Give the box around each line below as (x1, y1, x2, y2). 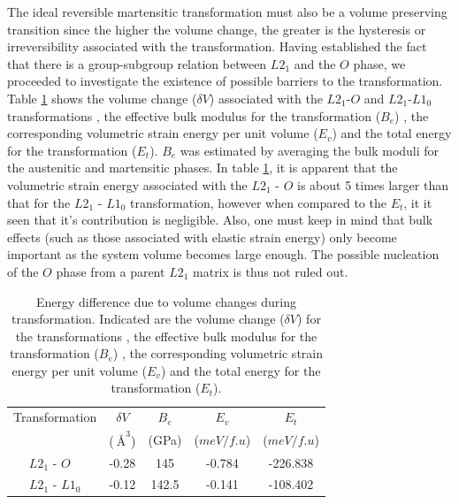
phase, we (353, 54, 406, 73)
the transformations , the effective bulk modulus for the (15, 326, 317, 345)
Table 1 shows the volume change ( (7, 88, 197, 107)
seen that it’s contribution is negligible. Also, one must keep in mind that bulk (7, 210, 433, 229)
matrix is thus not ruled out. (193, 262, 348, 280)
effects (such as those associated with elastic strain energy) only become (7, 227, 397, 246)
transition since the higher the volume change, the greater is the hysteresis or (7, 19, 426, 38)
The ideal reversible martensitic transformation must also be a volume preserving (7, 3, 448, 20)
